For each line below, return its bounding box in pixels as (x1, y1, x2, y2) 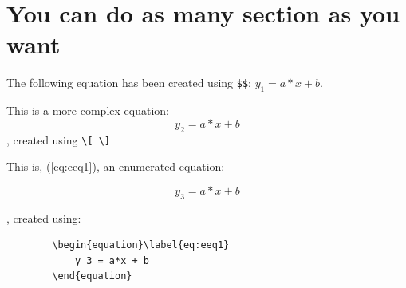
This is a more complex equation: (6, 102, 169, 119)
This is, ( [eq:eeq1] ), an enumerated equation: (6, 158, 225, 175)
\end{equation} (52, 270, 132, 282)
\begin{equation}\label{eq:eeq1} (52, 239, 230, 251)
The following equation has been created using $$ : (6, 74, 251, 91)
